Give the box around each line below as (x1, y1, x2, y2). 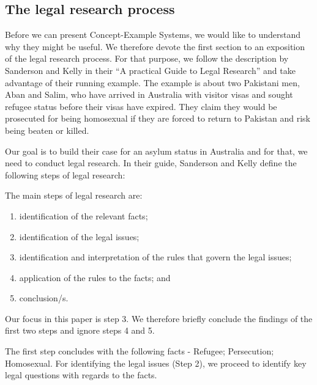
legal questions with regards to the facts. (5, 369, 157, 381)
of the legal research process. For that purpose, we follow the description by (5, 52, 289, 65)
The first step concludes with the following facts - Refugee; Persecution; (5, 345, 274, 358)
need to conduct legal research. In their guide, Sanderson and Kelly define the (5, 156, 297, 169)
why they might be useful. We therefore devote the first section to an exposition (5, 40, 305, 53)
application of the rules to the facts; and (19, 271, 171, 284)
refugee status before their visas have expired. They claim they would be (5, 100, 277, 112)
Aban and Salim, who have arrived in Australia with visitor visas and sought (5, 88, 293, 101)
